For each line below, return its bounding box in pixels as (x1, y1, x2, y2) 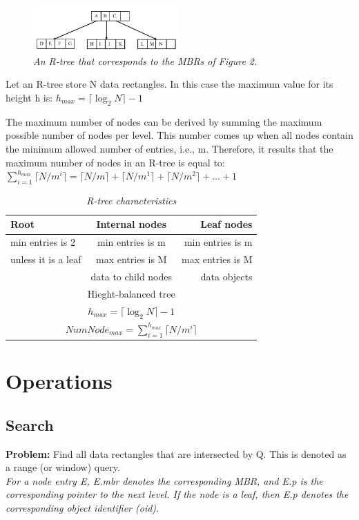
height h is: (6, 90, 53, 104)
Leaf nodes (200, 217, 253, 231)
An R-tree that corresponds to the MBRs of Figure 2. (33, 53, 258, 68)
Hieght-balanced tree (87, 286, 175, 300)
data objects (200, 269, 253, 284)
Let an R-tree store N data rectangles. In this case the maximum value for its (6, 77, 333, 91)
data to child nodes (90, 269, 173, 284)
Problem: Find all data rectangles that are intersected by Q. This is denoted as (6, 446, 347, 461)
